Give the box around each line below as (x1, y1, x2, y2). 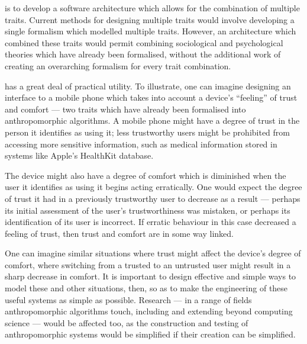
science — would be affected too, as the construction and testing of (5, 316, 248, 329)
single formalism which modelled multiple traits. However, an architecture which (5, 25, 296, 37)
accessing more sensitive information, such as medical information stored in (5, 137, 277, 150)
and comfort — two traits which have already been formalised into (5, 102, 246, 115)
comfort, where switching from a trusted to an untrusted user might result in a (5, 258, 291, 271)
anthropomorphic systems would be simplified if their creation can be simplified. (5, 328, 296, 340)
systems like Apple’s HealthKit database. (5, 149, 154, 162)
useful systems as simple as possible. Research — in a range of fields (5, 293, 252, 306)
